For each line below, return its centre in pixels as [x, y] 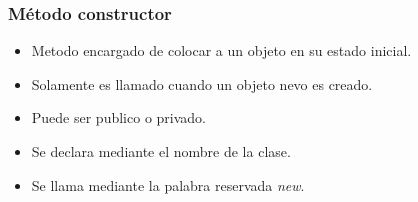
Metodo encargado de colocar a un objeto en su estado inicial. [221, 50]
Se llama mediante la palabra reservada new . [168, 184]
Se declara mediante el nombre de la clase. [161, 151]
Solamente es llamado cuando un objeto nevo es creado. [202, 83]
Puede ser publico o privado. [118, 117]
